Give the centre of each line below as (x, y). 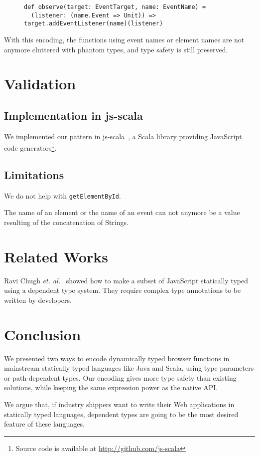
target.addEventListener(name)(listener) (94, 24)
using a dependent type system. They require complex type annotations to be (123, 290)
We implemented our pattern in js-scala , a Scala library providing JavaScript (123, 136)
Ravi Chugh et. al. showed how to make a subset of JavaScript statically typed (126, 280)
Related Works (56, 256)
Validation (40, 84)
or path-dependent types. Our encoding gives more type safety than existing (120, 377)
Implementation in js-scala (73, 115)
